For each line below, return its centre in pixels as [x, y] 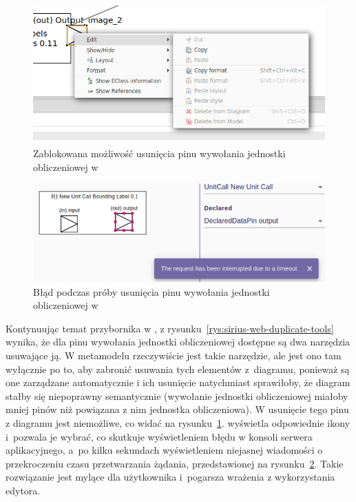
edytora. [23, 490]
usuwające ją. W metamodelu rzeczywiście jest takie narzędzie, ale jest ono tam [174, 355]
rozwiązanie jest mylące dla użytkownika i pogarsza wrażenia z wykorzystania [170, 477]
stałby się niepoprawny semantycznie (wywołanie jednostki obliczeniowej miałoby [177, 395]
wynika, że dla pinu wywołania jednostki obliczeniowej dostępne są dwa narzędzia [178, 342]
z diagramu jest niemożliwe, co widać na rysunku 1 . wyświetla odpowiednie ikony [178, 422]
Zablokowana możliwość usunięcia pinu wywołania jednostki [159, 153]
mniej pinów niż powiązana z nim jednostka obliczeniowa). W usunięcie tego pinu [177, 409]
